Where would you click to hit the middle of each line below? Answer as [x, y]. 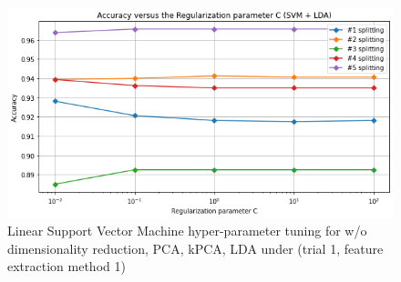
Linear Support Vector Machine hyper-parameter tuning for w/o [187, 231]
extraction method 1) [67, 266]
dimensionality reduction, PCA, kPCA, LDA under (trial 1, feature [195, 248]
